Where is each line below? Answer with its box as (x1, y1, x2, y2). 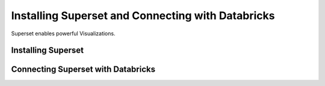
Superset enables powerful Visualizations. (11, 30, 116, 37)
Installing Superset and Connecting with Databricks (11, 9, 275, 22)
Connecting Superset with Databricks (11, 64, 156, 75)
